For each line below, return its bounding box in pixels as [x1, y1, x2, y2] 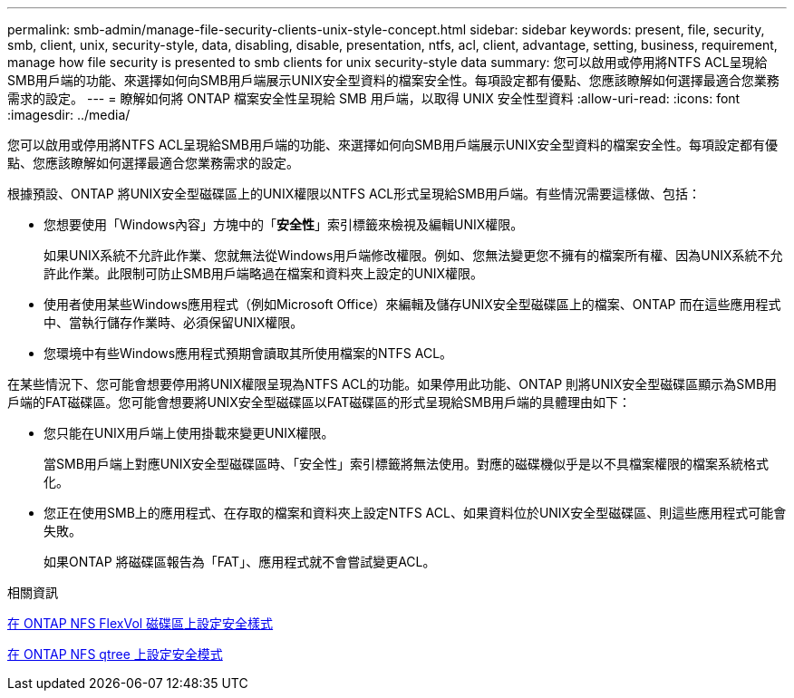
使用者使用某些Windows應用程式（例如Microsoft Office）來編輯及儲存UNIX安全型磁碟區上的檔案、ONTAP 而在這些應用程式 [44, 296, 781, 312]
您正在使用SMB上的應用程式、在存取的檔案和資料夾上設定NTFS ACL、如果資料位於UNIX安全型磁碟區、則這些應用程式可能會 [44, 505, 787, 520]
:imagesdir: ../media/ [7, 107, 131, 122]
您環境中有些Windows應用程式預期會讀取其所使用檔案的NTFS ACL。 [44, 345, 453, 361]
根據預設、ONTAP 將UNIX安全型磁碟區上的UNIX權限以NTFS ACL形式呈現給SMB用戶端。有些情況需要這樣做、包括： [7, 186, 702, 201]
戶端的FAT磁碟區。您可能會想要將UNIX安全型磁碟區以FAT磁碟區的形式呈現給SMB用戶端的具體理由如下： [7, 394, 632, 410]
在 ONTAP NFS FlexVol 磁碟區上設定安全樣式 [7, 616, 274, 631]
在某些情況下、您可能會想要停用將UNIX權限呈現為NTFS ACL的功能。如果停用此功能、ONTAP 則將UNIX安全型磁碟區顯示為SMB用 [7, 376, 778, 392]
